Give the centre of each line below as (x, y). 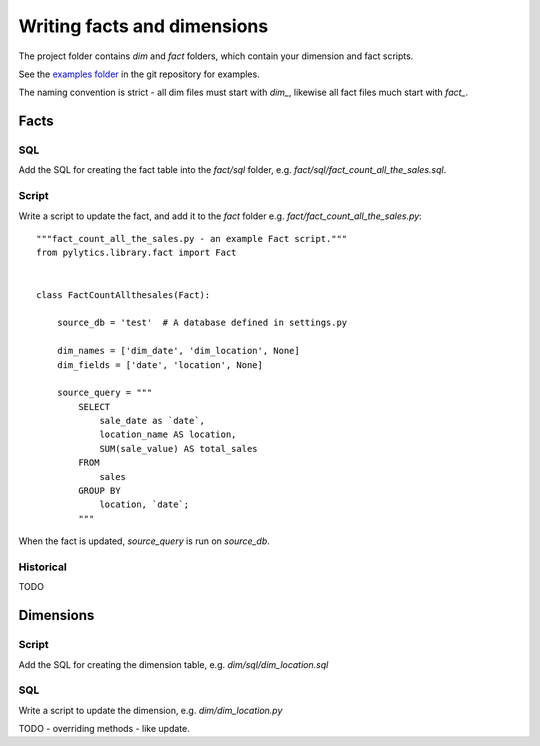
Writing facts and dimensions (143, 26)
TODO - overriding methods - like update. (104, 729)
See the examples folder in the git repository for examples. (139, 74)
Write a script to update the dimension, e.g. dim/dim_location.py (150, 710)
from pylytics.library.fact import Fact (136, 253)
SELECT (94, 406)
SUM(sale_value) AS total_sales (179, 448)
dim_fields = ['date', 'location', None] (160, 364)
